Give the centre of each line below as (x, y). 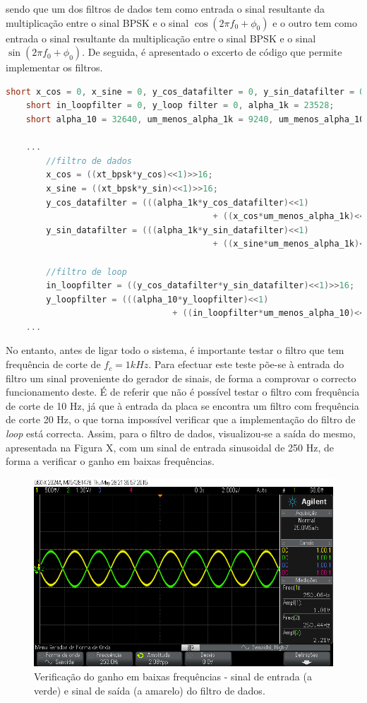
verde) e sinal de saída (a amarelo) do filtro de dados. (150, 690)
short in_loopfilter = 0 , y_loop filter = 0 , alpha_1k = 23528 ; (180, 106)
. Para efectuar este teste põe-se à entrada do (246, 364)
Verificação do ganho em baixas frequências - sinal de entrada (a (173, 676)
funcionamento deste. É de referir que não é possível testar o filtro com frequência (183, 392)
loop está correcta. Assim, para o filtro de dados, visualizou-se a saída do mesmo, (181, 433)
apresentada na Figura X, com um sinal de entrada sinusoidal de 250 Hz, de (170, 447)
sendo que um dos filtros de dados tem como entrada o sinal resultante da (166, 8)
